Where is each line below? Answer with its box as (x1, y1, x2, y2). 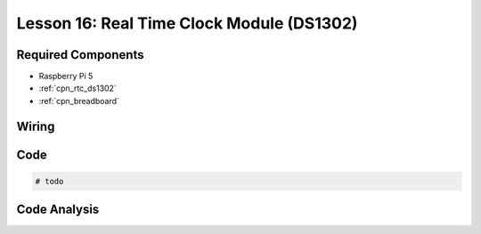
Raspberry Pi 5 (38, 71, 94, 82)
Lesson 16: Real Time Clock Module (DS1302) (16, 13, 358, 33)
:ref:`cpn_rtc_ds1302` (38, 83, 118, 93)
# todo (35, 176, 64, 186)
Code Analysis (16, 202, 100, 217)
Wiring (16, 118, 55, 133)
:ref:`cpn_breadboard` (38, 95, 120, 106)
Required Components (16, 47, 144, 62)
